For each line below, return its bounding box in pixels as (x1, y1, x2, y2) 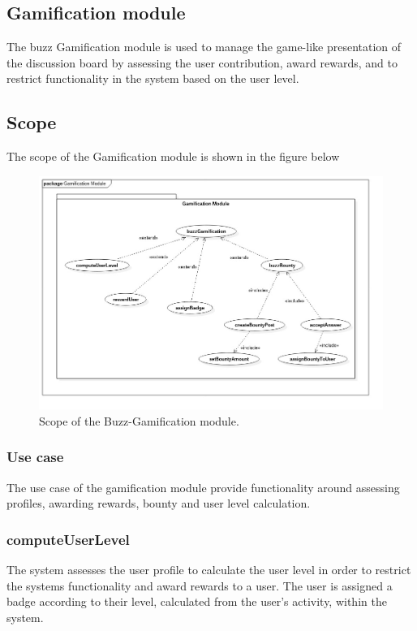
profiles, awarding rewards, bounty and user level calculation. (6, 495, 311, 512)
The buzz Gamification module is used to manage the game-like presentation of (6, 38, 402, 55)
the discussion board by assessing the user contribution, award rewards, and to (6, 54, 398, 71)
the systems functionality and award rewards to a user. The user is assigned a (6, 577, 393, 594)
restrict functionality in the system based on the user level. (6, 70, 299, 87)
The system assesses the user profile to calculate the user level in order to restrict (6, 561, 411, 578)
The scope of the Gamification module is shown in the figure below (6, 148, 340, 165)
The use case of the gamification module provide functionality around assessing (6, 478, 400, 495)
